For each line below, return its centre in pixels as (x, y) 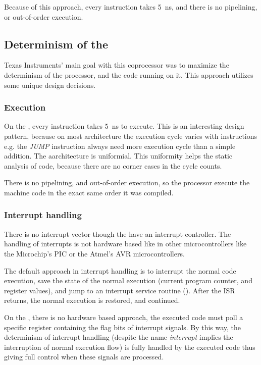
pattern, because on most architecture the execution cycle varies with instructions (131, 136)
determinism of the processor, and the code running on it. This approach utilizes (129, 74)
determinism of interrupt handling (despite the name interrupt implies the (119, 337)
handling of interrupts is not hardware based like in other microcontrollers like (125, 244)
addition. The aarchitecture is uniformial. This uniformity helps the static (118, 156)
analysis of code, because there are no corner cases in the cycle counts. (113, 165)
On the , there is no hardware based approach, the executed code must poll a (124, 317)
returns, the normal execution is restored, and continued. (92, 300)
